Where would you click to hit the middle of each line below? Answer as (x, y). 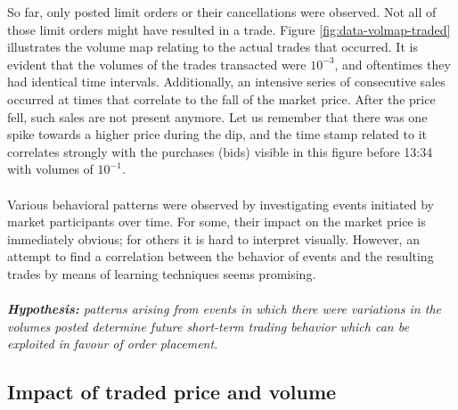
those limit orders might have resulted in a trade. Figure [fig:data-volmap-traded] (229, 29)
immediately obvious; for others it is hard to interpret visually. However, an (213, 238)
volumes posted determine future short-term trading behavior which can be (208, 326)
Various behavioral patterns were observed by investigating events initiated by (221, 204)
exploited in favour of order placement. (113, 344)
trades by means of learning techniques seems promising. (162, 273)
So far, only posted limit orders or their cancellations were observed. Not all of (222, 12)
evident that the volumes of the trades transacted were (157, 64)
